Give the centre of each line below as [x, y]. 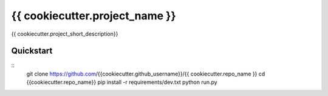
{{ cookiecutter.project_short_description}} [65, 34]
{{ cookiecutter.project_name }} [94, 16]
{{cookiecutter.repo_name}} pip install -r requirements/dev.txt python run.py [122, 82]
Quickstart [32, 51]
